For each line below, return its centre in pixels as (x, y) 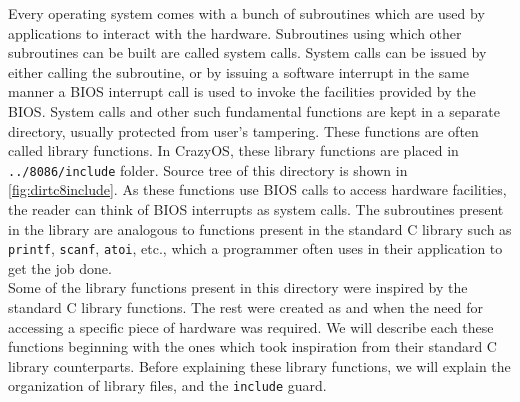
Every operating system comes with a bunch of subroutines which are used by (246, 13)
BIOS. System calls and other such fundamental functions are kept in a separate (254, 110)
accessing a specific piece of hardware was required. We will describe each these (251, 326)
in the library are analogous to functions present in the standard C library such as (260, 228)
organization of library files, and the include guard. (167, 385)
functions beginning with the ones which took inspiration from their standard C (252, 346)
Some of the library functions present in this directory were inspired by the (238, 287)
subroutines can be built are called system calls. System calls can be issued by (247, 52)
